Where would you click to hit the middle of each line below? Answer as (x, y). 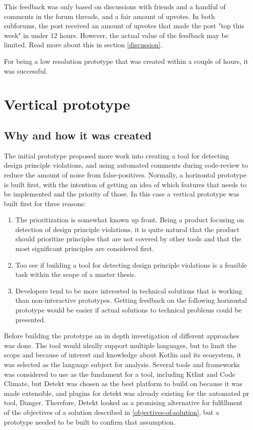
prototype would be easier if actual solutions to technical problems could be (128, 310)
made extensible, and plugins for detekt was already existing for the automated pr (127, 393)
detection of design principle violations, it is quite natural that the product (127, 229)
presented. (30, 319)
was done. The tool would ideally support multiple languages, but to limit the (120, 345)
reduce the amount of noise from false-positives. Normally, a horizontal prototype (125, 174)
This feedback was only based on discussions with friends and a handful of (115, 6)
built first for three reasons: (45, 203)
